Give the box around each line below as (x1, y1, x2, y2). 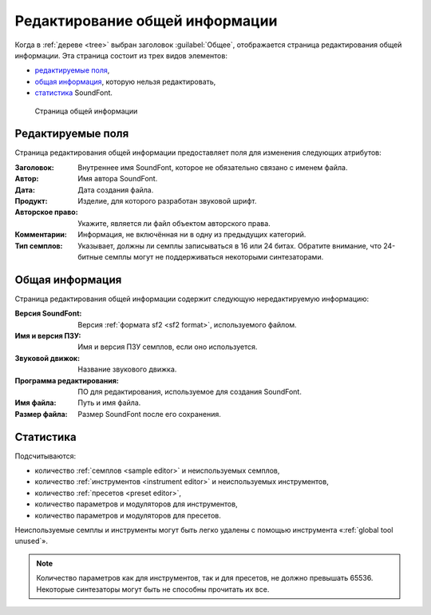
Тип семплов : (14, 240, 63, 251)
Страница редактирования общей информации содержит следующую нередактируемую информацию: (14, 294, 370, 304)
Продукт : (14, 196, 48, 205)
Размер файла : (14, 409, 68, 419)
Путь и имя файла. (77, 398, 141, 407)
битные (77, 252, 104, 261)
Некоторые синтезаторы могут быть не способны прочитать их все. (36, 584, 270, 594)
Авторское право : (14, 208, 79, 217)
